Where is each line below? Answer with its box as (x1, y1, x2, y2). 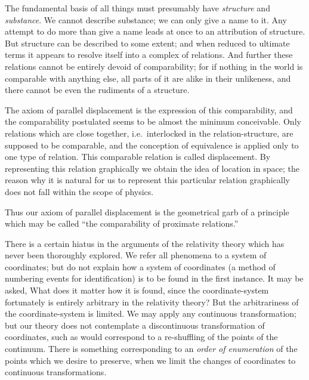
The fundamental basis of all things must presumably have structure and (5, 2, 270, 14)
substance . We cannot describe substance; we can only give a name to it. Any (5, 13, 287, 26)
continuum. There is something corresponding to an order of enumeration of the (5, 342, 298, 355)
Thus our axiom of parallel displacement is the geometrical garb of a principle (5, 205, 289, 218)
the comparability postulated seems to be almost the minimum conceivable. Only (5, 115, 301, 128)
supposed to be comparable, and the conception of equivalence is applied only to (5, 138, 299, 151)
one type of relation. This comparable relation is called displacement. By (5, 150, 271, 163)
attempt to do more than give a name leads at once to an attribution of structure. (5, 25, 305, 38)
